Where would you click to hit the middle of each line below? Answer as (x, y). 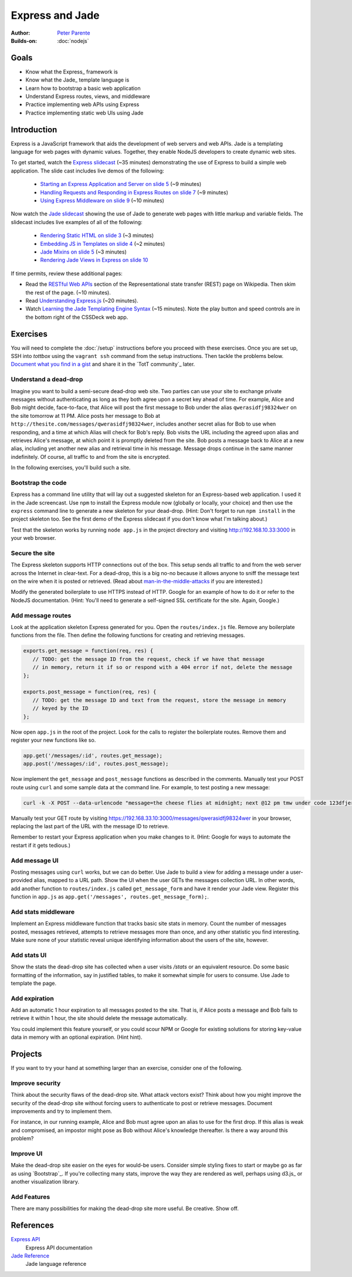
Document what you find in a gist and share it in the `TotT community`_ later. (103, 364)
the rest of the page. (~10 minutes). (68, 292)
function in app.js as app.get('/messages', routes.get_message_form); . (110, 897)
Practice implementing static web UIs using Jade (84, 113)
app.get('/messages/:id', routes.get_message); (93, 755)
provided (22, 880)
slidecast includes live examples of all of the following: (77, 222)
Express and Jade (55, 15)
